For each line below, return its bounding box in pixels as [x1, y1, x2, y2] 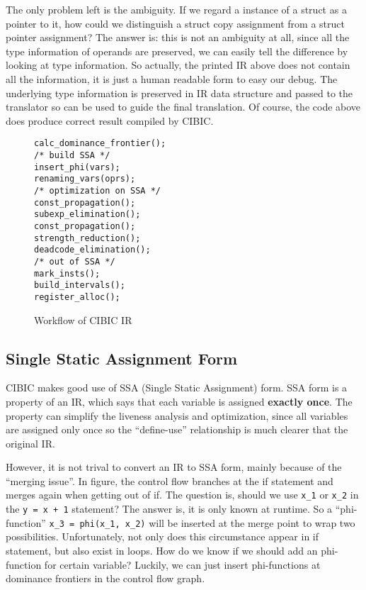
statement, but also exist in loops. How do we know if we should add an [6, 543, 318, 558]
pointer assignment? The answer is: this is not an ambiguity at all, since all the [6, 30, 350, 45]
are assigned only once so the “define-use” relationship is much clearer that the [6, 422, 348, 437]
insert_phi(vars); [34, 162, 120, 172]
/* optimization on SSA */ [34, 185, 161, 196]
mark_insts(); [34, 268, 101, 279]
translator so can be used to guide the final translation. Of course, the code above [6, 99, 361, 114]
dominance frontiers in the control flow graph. [6, 571, 205, 586]
